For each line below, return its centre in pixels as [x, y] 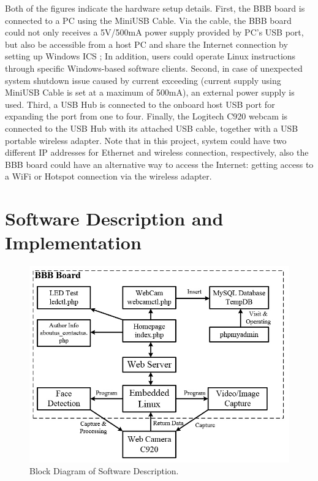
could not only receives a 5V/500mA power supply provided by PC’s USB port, [154, 32]
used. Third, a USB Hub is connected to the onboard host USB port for [140, 104]
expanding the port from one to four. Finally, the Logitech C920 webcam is [146, 116]
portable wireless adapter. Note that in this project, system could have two [146, 140]
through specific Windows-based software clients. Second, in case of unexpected [154, 68]
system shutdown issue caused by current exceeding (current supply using [143, 80]
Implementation [73, 242]
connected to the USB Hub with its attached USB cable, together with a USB [152, 128]
